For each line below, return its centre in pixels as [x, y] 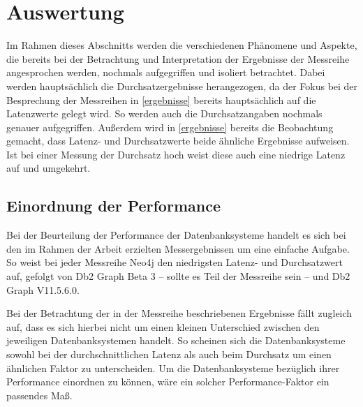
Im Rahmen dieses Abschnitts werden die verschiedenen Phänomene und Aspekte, [182, 45]
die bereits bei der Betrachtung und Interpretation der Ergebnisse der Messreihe [178, 58]
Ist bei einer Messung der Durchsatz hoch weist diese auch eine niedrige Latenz [176, 154]
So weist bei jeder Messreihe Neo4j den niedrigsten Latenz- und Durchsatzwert [175, 262]
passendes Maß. [39, 395]
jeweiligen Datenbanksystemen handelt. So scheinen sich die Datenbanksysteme [176, 340]
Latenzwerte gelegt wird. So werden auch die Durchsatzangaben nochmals [164, 113]
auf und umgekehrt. [49, 168]
